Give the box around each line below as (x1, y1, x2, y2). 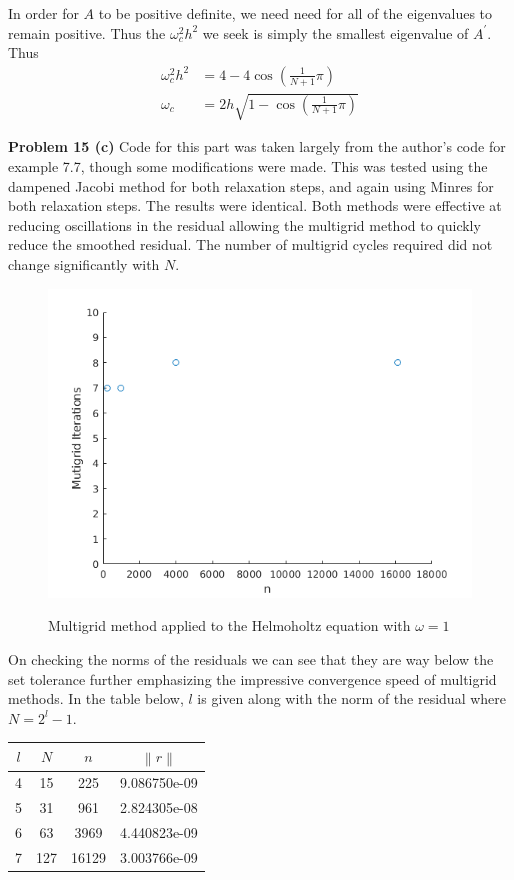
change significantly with (8, 253, 160, 274)
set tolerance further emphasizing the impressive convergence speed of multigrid (8, 668, 497, 689)
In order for (8, 3, 79, 23)
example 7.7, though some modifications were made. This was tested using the (8, 155, 488, 176)
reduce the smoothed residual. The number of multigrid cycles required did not (8, 234, 493, 255)
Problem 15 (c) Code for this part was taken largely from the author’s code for (8, 136, 506, 157)
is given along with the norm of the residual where (197, 688, 507, 709)
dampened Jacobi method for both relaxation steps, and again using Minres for (8, 175, 494, 196)
